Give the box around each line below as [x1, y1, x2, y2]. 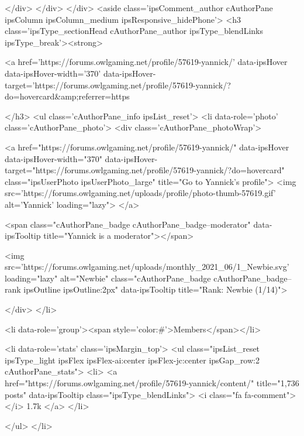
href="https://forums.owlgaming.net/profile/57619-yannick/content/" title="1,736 [5, 377, 299, 389]
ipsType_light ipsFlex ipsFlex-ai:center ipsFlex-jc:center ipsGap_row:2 [5, 353, 260, 366]
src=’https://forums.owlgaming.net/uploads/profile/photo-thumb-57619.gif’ [5, 187, 276, 199]
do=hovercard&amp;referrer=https [5, 90, 130, 102]
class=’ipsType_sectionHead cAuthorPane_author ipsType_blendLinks [5, 25, 263, 37]
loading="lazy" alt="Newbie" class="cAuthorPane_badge [5, 272, 211, 284]
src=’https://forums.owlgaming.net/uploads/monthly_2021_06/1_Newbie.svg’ [5, 260, 289, 273]
